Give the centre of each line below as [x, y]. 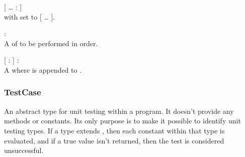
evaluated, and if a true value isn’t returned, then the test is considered [114, 140]
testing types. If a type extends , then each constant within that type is [114, 130]
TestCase [23, 92]
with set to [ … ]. [30, 16]
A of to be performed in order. [51, 43]
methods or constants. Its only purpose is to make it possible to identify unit [122, 121]
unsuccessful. [24, 150]
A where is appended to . [43, 69]
